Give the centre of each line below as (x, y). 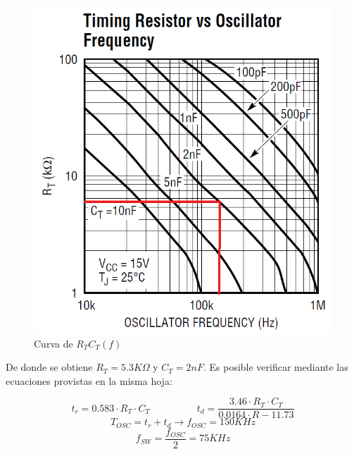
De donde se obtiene (49, 367)
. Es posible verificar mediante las (276, 367)
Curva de (53, 343)
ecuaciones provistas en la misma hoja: (89, 380)
